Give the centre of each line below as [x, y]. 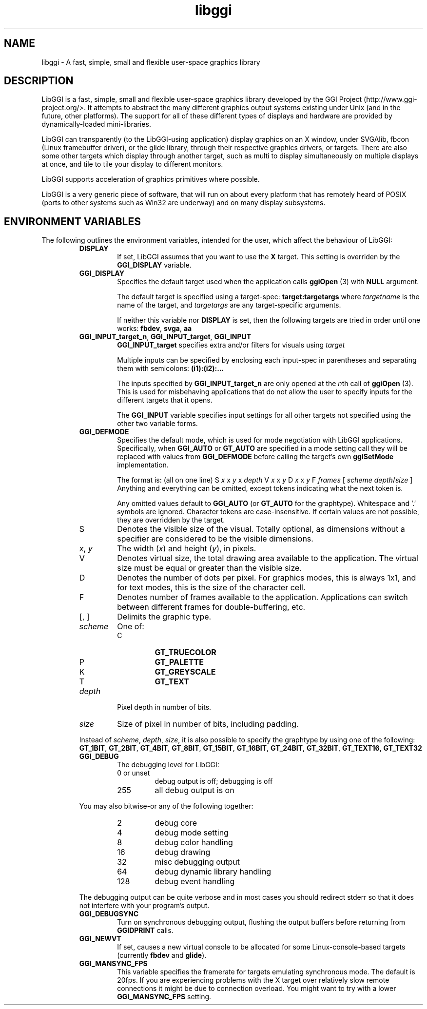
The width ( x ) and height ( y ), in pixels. [187, 549]
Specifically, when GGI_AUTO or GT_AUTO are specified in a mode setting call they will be [262, 448]
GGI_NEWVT [100, 939]
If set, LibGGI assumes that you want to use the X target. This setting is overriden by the [259, 257]
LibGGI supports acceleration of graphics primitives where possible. [151, 179]
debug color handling [194, 843]
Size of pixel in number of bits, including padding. [208, 724]
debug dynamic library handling [213, 872]
